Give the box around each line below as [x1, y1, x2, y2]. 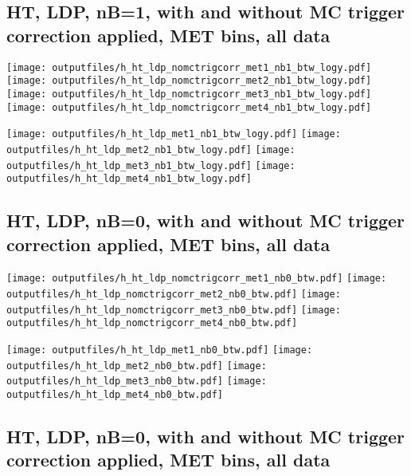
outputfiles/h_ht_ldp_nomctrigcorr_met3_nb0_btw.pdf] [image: [6, 304, 341, 316]
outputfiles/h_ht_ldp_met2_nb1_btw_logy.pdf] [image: [6, 144, 296, 155]
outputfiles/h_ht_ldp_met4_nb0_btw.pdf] [6, 389, 224, 401]
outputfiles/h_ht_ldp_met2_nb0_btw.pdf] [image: [6, 360, 267, 372]
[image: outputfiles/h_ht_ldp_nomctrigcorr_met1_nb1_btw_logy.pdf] [6, 61, 372, 73]
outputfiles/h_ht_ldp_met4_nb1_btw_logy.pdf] [6, 173, 252, 185]
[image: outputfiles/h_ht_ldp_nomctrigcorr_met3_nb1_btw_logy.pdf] [6, 88, 372, 100]
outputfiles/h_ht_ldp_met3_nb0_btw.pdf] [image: [6, 376, 267, 387]
